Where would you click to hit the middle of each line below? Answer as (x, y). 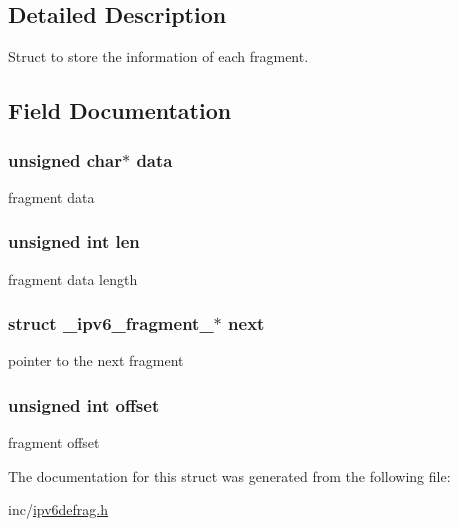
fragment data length (73, 278)
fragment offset (54, 442)
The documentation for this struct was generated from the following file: (229, 475)
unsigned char (65, 159)
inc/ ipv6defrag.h (58, 509)
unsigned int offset (84, 404)
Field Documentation (120, 110)
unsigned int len (74, 241)
